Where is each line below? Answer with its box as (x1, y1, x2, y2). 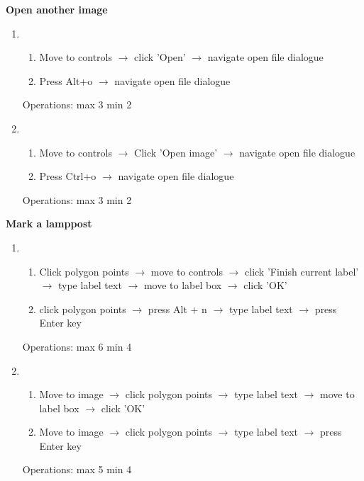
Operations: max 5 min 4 (22, 462, 132, 477)
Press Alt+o (39, 73, 93, 88)
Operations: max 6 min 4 (22, 339, 132, 353)
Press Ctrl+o (39, 169, 96, 183)
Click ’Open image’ (134, 145, 218, 159)
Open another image (6, 2, 108, 16)
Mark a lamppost (6, 216, 92, 231)
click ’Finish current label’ (245, 264, 359, 278)
